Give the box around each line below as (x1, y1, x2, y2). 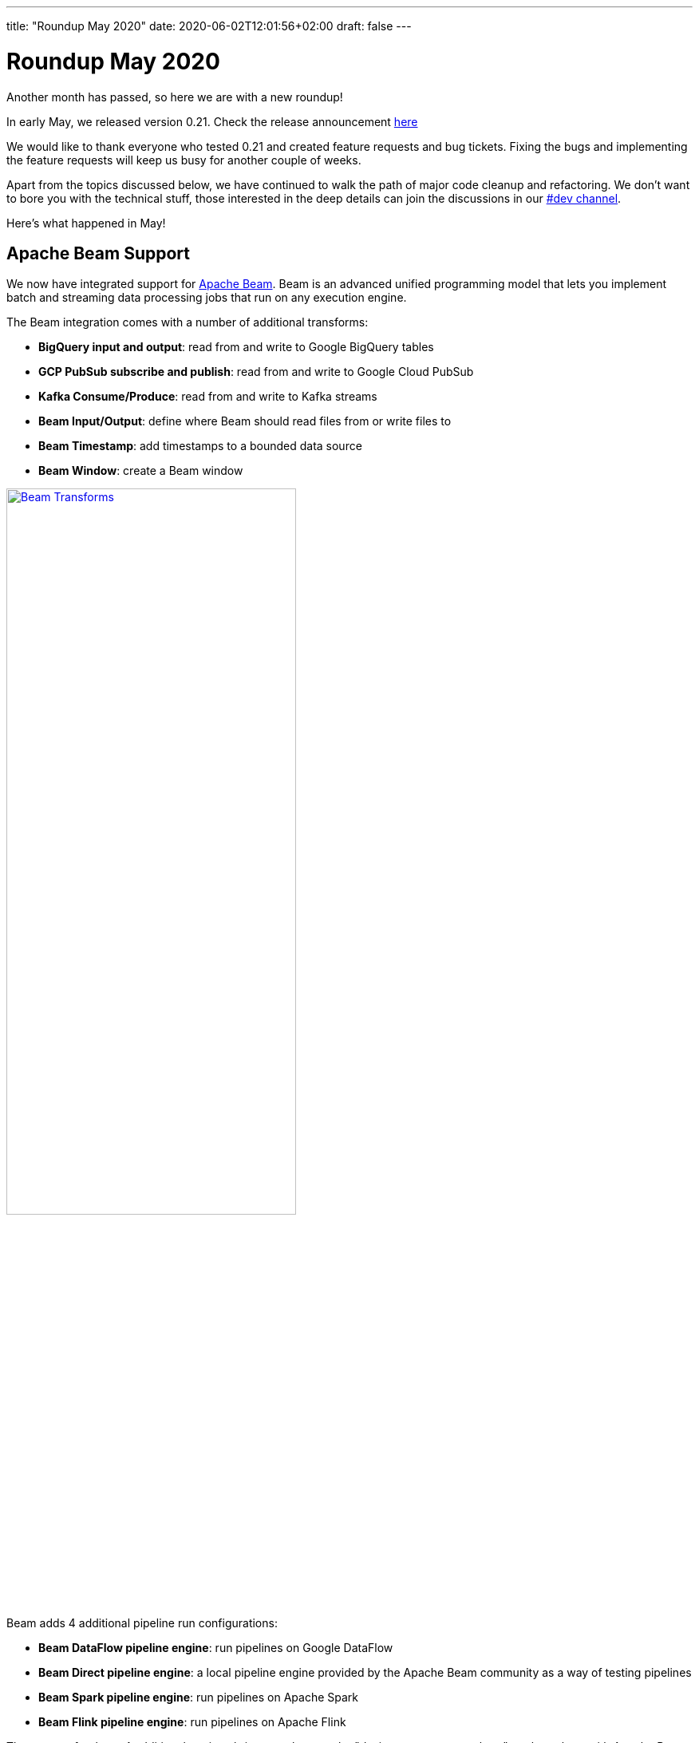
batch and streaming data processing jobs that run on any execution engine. (6, 290, 407, 305)
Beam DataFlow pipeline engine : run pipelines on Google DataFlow (38, 1641, 393, 1655)
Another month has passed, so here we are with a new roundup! (6, 89, 343, 104)
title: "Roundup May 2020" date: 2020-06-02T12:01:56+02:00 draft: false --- (6, 19, 412, 33)
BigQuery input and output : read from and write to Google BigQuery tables (38, 340, 434, 354)
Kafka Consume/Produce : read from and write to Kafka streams (38, 389, 377, 404)
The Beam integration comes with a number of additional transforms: (6, 315, 369, 330)
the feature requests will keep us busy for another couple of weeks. (6, 152, 361, 167)
